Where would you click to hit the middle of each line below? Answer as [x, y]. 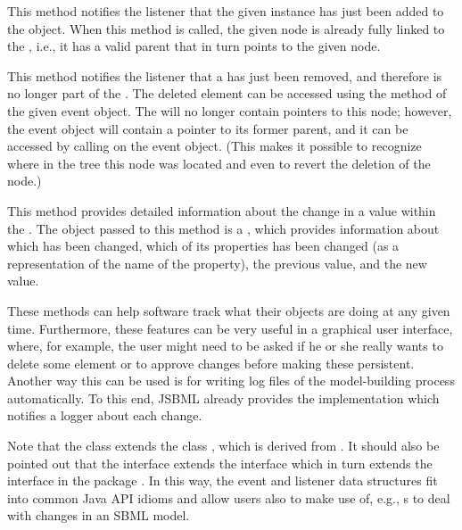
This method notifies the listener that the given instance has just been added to [226, 11]
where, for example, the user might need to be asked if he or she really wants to [225, 346]
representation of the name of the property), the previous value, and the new [217, 263]
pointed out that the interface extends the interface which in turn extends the [220, 463]
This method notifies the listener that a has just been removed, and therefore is [225, 75]
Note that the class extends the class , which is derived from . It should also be [223, 446]
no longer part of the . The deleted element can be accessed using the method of [227, 93]
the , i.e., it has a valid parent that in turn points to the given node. [194, 46]
